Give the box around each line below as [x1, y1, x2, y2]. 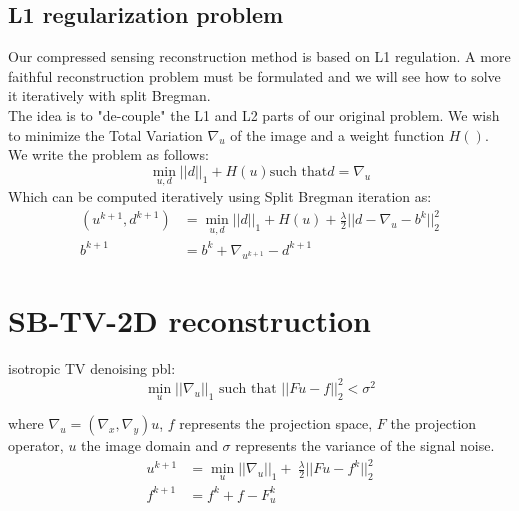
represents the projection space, [179, 413, 373, 434]
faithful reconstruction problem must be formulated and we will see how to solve [8, 65, 501, 86]
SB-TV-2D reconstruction [8, 299, 371, 340]
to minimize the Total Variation [8, 124, 203, 145]
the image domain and [81, 435, 218, 456]
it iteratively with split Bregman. [8, 85, 211, 106]
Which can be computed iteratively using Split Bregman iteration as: [8, 185, 432, 206]
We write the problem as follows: [8, 144, 209, 165]
